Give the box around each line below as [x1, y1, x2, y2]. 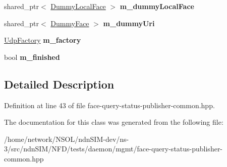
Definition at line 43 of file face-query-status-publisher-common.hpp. [4, 100, 215, 110]
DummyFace [50, 18, 89, 28]
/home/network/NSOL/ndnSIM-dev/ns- [4, 133, 129, 144]
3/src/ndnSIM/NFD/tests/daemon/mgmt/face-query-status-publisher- [4, 143, 223, 154]
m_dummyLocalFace [120, 1, 194, 11]
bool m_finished [4, 51, 60, 62]
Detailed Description [4, 76, 115, 92]
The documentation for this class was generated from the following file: [4, 117, 223, 127]
